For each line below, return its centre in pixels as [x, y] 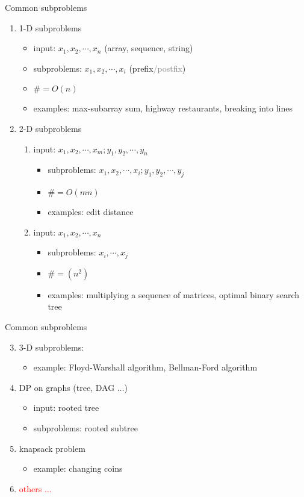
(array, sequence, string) [149, 48]
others [30, 488]
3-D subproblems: [51, 347]
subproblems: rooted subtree [86, 427]
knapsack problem [52, 448]
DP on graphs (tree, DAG [67, 387]
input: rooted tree [66, 408]
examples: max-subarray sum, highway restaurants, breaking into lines [163, 108]
